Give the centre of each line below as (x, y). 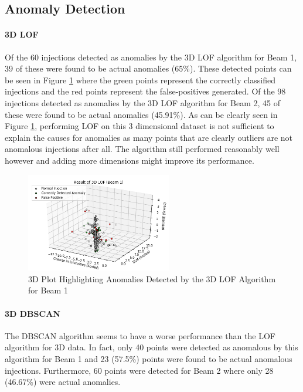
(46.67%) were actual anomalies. (63, 382)
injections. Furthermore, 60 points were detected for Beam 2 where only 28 (139, 370)
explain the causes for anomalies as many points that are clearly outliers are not (149, 137)
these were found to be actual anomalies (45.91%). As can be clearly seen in (141, 114)
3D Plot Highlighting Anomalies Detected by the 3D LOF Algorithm (152, 278)
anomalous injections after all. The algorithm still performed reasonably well (142, 149)
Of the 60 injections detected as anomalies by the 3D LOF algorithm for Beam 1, (151, 57)
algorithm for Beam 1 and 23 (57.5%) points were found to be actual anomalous (149, 358)
